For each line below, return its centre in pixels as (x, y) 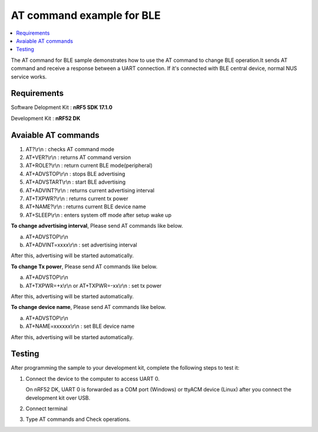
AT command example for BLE (86, 15)
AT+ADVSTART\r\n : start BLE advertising (76, 182)
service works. (29, 77)
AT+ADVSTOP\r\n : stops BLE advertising (75, 174)
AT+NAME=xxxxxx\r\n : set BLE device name (80, 326)
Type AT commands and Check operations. (78, 419)
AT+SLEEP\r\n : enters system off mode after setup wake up (99, 215)
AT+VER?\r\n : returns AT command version (78, 157)
